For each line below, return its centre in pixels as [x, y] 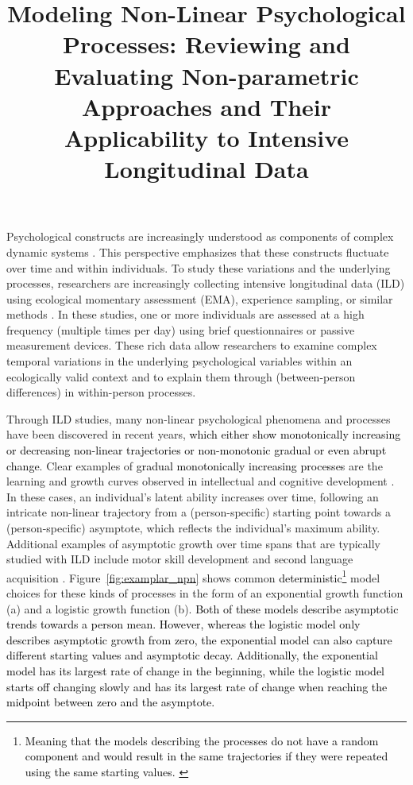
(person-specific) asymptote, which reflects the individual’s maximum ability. [193, 528]
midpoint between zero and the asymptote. [111, 702]
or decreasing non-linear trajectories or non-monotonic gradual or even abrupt [197, 450]
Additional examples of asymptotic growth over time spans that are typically [193, 543]
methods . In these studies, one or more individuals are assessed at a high [185, 314]
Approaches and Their [206, 106]
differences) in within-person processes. [101, 392]
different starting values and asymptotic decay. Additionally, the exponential [192, 655]
